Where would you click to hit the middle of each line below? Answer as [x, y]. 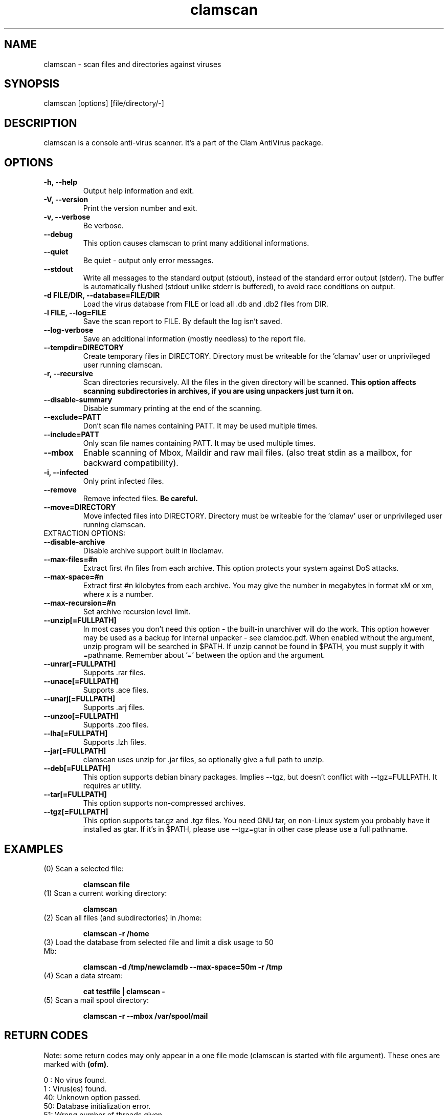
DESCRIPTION [41, 123]
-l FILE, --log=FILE [75, 313]
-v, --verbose [67, 217]
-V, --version [66, 200]
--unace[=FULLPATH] [81, 681]
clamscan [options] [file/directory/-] [104, 103]
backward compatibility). [131, 463]
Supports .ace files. [116, 690]
